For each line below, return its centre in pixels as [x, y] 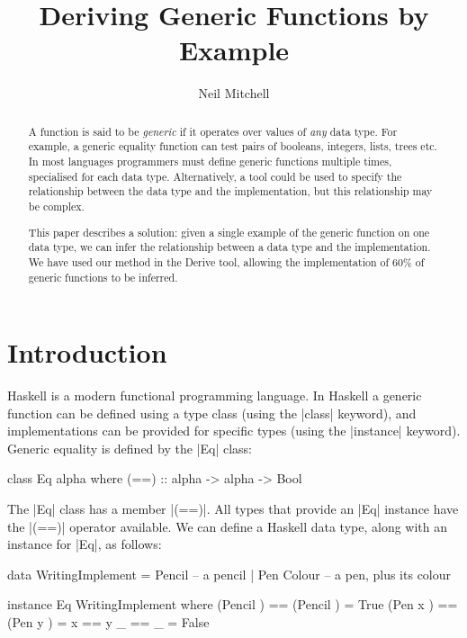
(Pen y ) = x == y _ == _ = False [108, 622]
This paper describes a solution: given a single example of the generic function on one [229, 232]
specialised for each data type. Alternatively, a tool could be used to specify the [215, 176]
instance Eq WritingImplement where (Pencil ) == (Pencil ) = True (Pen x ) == [233, 604]
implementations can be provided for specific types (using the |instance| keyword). [234, 431]
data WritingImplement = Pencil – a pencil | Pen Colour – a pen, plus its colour [229, 574]
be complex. [56, 206]
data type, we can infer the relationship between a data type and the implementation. [229, 247]
